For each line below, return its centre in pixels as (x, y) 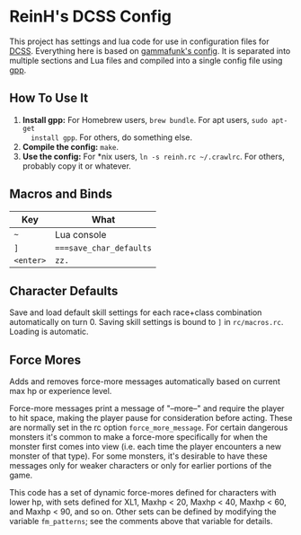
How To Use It (49, 98)
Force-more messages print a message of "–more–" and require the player (147, 408)
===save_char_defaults (104, 248)
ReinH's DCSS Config (91, 17)
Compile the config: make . (71, 146)
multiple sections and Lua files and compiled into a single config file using (146, 60)
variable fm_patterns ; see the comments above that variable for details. (141, 522)
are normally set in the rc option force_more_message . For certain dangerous (149, 427)
